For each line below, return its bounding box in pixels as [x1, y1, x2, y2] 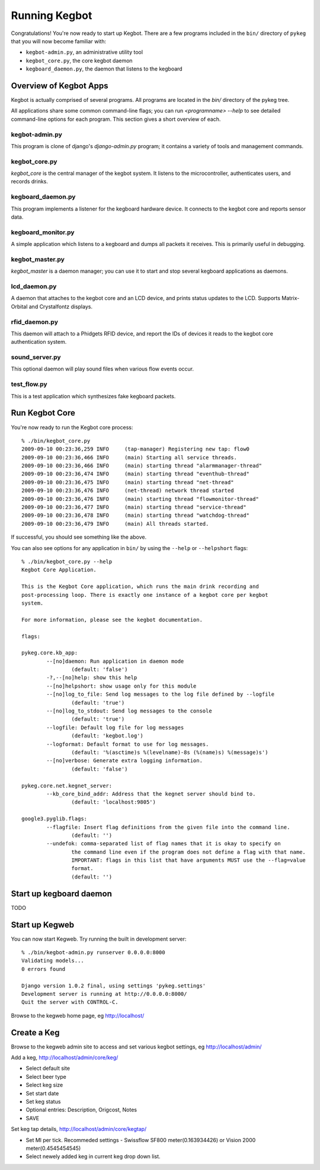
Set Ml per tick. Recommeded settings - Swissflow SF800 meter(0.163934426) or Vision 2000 [25, 1136, 256, 1143]
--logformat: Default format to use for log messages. [46, 741, 209, 747]
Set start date [25, 1089, 59, 1097]
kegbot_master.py [11, 255, 65, 263]
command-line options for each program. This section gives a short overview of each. [11, 116, 221, 123]
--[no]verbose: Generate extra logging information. [46, 757, 203, 764]
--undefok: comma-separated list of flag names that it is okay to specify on [46, 840, 281, 847]
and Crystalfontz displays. [28, 303, 93, 310]
